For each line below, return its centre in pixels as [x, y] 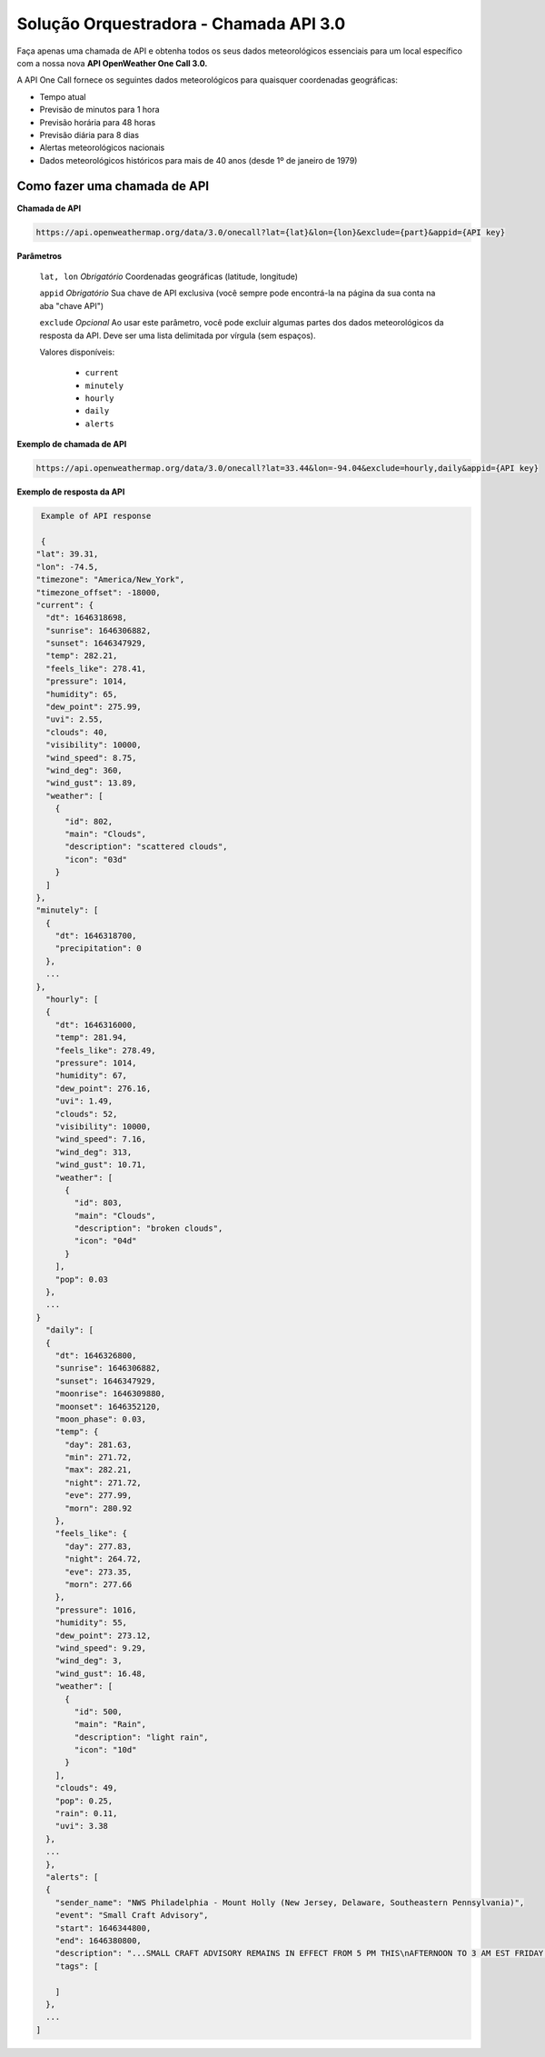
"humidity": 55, [91, 1623]
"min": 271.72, [99, 1458]
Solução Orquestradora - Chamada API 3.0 [181, 24]
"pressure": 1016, [96, 1610]
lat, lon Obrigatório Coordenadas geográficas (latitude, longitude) [169, 276]
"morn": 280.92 [99, 1508]
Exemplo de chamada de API [72, 444]
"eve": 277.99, [99, 1496]
